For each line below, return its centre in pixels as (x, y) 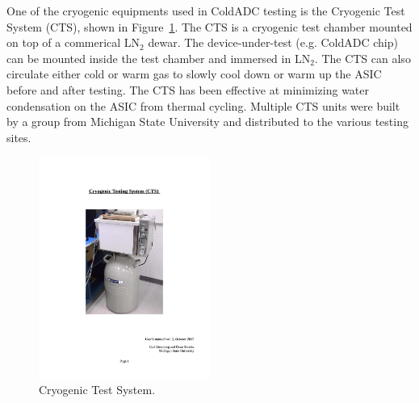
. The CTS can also (362, 58)
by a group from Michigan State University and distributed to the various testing (207, 122)
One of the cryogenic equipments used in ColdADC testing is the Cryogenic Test (206, 10)
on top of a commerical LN (73, 42)
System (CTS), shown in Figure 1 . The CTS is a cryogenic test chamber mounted (209, 26)
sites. (19, 137)
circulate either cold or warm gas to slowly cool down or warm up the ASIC (194, 74)
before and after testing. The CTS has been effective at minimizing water (188, 89)
